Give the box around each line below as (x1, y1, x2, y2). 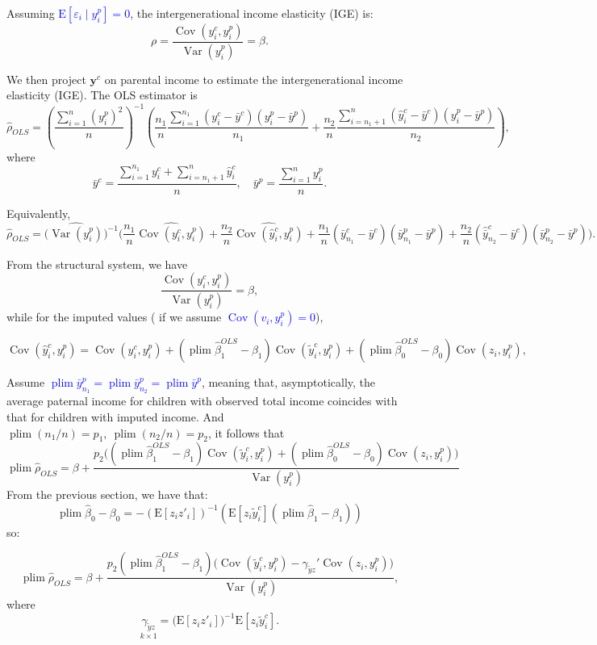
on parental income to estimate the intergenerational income (104, 70, 403, 87)
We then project (6, 70, 86, 87)
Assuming (6, 5, 55, 21)
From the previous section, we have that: (6, 486, 208, 503)
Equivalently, (6, 204, 71, 221)
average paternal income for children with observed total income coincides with (6, 392, 398, 409)
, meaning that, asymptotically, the (201, 374, 376, 391)
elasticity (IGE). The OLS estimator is (6, 86, 198, 103)
